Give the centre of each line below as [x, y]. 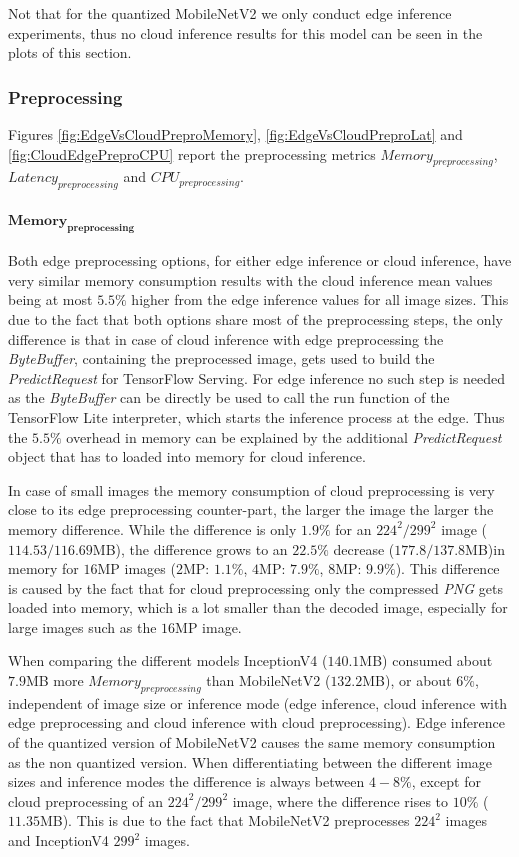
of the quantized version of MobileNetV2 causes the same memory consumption [252, 742]
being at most [50, 299]
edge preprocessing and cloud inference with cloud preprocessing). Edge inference [256, 722]
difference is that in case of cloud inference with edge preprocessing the [226, 338]
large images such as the [82, 626]
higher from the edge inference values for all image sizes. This [320, 299]
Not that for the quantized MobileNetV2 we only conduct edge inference [230, 13]
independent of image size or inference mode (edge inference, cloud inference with [258, 702]
